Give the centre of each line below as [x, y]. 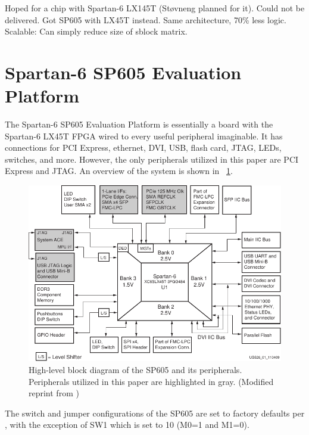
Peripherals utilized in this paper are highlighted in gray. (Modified [151, 381]
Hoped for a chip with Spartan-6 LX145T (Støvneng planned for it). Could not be [155, 8]
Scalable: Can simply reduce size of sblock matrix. [96, 31]
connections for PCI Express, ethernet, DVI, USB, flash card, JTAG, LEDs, [143, 147]
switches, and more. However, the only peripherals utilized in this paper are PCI [152, 159]
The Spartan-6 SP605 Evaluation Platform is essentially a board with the [139, 124]
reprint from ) [54, 393]
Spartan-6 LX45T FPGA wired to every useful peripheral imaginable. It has [144, 136]
